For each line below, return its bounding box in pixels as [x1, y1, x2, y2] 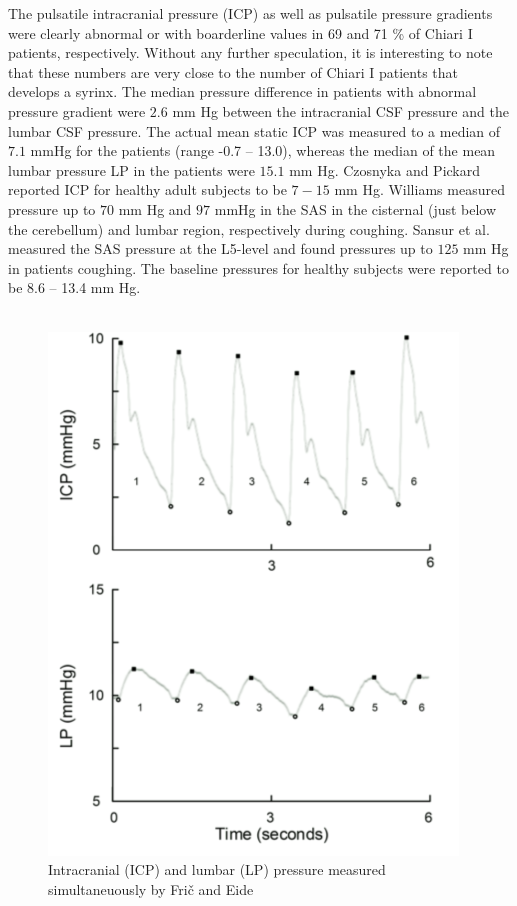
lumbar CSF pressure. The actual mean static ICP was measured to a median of [8, 120, 501, 141]
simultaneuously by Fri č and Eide [48, 878, 254, 899]
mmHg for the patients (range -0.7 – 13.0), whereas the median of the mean [30, 140, 496, 161]
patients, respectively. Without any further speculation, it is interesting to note [8, 42, 493, 63]
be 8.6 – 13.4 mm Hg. [8, 277, 141, 298]
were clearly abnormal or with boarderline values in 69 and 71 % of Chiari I [8, 22, 473, 43]
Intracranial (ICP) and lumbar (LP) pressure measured [48, 859, 386, 880]
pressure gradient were [8, 100, 146, 121]
